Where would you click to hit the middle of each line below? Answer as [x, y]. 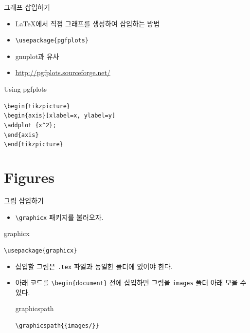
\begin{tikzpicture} [37, 106]
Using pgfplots [26, 89]
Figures [29, 177]
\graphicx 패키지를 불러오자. [59, 217]
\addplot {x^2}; [30, 125]
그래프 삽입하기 [27, 7]
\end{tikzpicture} [34, 145]
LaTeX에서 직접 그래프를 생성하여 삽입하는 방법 [88, 23]
